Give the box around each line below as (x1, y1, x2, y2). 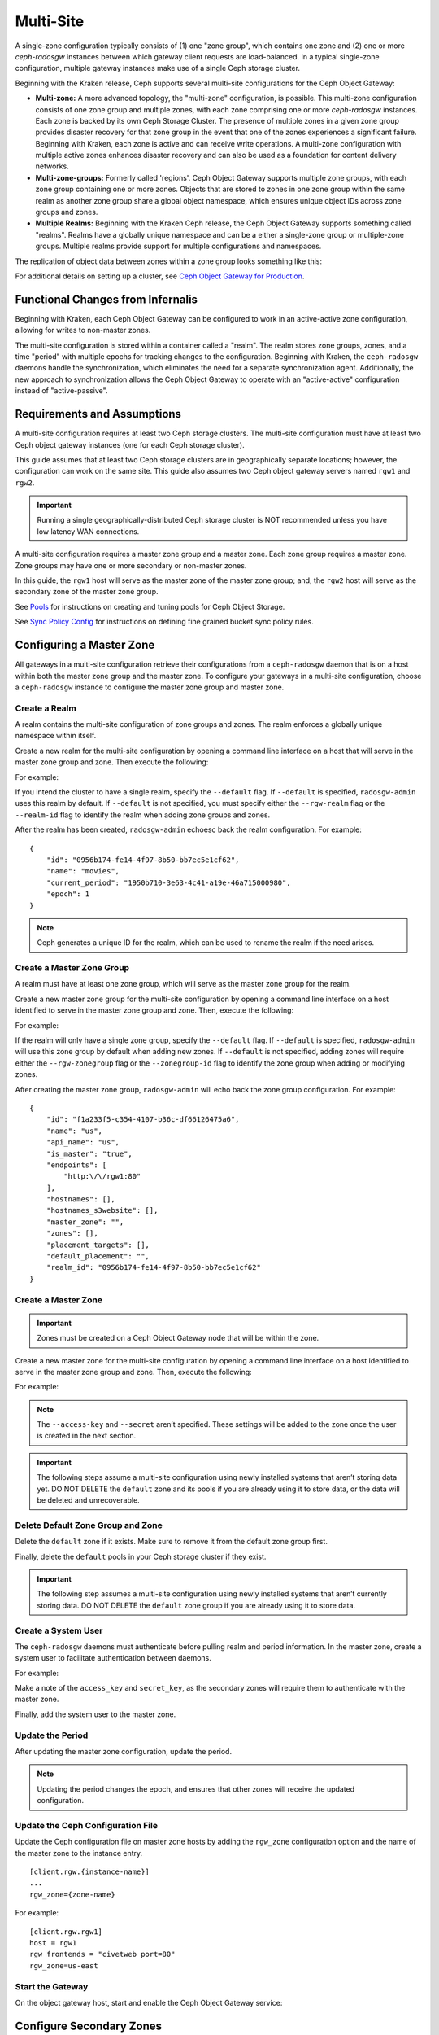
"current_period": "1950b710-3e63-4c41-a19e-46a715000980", (46, 877, 292, 887)
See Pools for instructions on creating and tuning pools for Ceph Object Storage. (15, 602, 285, 611)
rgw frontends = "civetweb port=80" (29, 1950, 176, 1959)
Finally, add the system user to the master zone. (15, 1709, 176, 1719)
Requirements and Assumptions (15, 407, 182, 421)
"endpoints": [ (46, 1160, 107, 1170)
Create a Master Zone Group (15, 962, 130, 974)
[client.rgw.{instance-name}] (29, 1867, 150, 1876)
